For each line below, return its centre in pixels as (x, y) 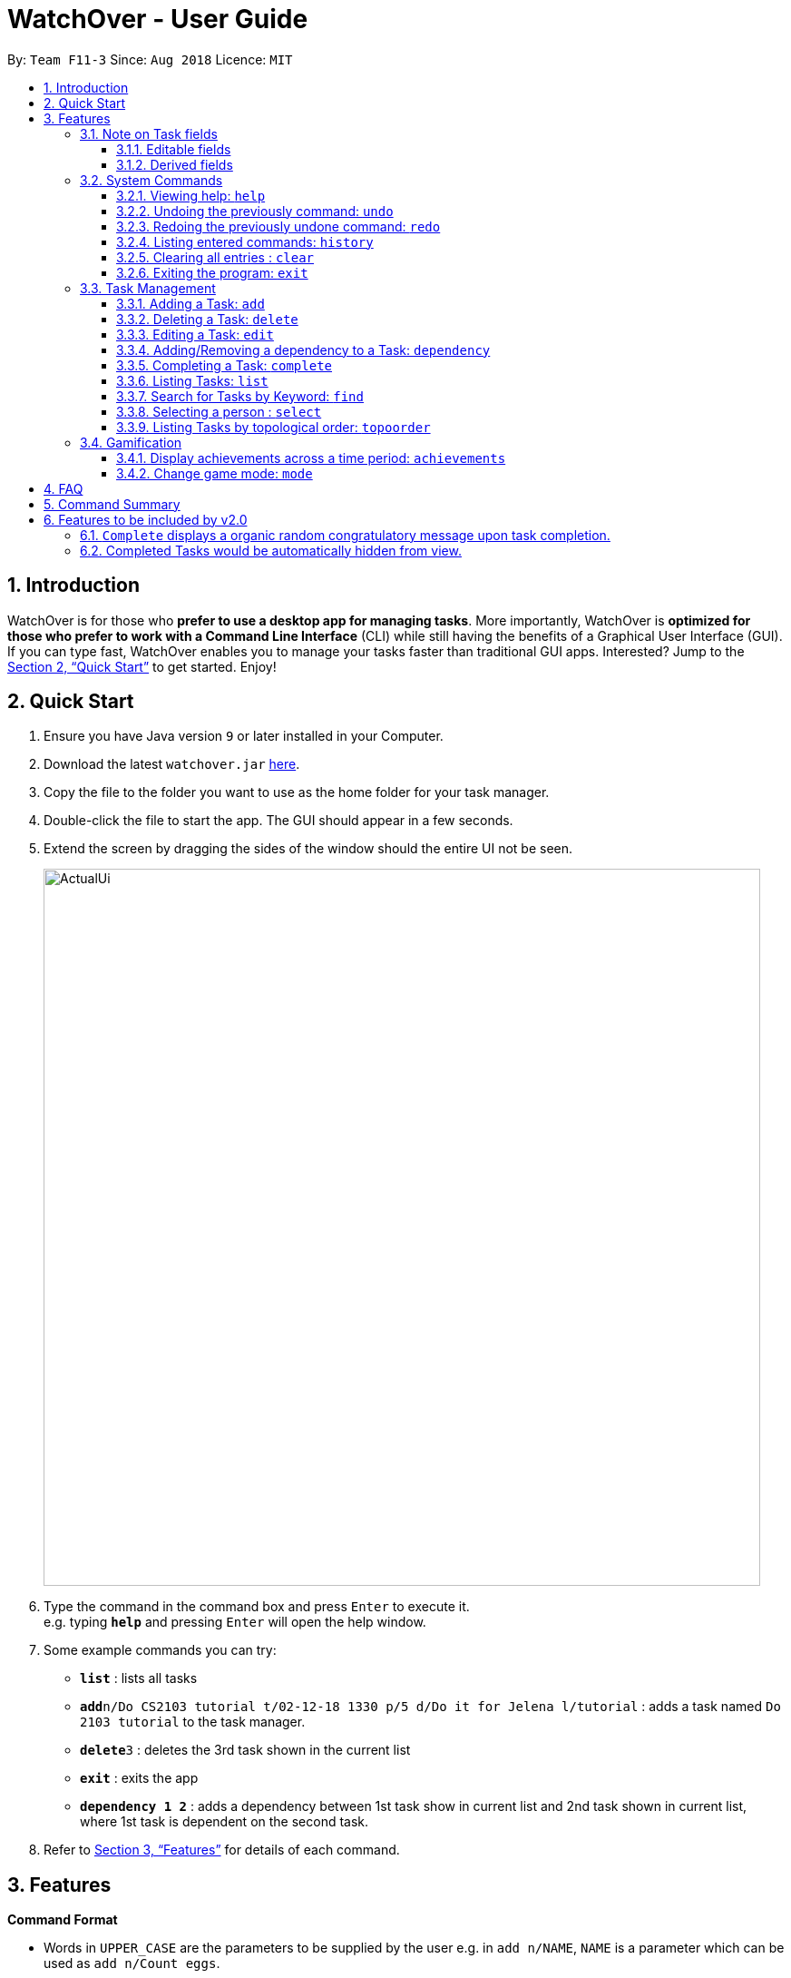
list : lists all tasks (139, 1678)
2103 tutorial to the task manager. (193, 1722)
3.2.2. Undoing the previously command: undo (255, 211)
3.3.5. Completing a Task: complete (224, 365)
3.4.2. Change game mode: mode (215, 473)
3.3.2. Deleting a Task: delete (207, 319)
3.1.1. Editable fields (174, 149)
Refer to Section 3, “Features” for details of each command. (222, 1850)
